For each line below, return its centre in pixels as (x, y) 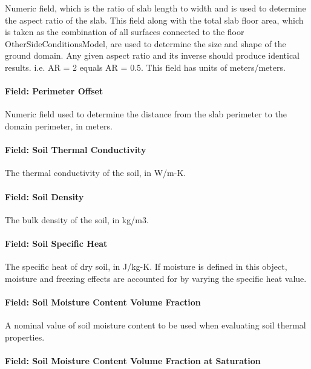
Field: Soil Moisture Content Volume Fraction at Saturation (133, 360)
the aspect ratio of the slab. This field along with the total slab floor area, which (154, 20)
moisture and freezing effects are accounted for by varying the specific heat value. (156, 278)
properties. (25, 337)
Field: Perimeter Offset (54, 91)
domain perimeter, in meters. (59, 126)
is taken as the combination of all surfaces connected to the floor (125, 32)
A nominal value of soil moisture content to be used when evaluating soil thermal (155, 325)
